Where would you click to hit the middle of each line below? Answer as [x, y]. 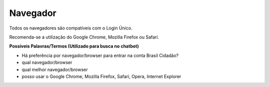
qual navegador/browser [47, 62]
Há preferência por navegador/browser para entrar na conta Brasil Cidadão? [100, 55]
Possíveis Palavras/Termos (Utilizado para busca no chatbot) [74, 46]
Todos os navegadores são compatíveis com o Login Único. [71, 28]
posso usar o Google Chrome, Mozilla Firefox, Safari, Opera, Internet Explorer [101, 76]
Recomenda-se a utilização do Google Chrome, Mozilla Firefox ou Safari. [84, 37]
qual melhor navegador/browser [55, 69]
